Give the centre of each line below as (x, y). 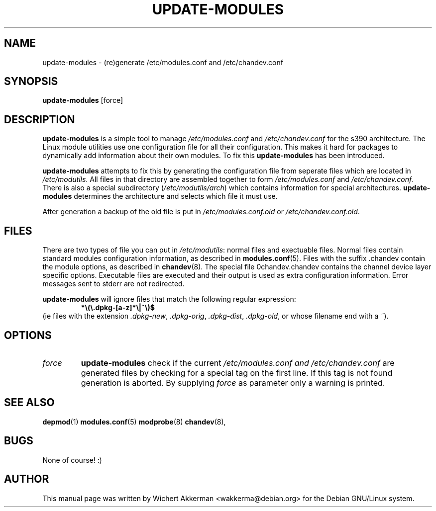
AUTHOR (27, 479)
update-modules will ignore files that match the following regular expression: (169, 299)
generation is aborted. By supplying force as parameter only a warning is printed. (233, 383)
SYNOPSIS (31, 82)
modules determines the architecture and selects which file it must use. (160, 196)
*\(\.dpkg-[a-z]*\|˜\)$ (118, 308)
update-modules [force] (83, 100)
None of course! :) (72, 460)
